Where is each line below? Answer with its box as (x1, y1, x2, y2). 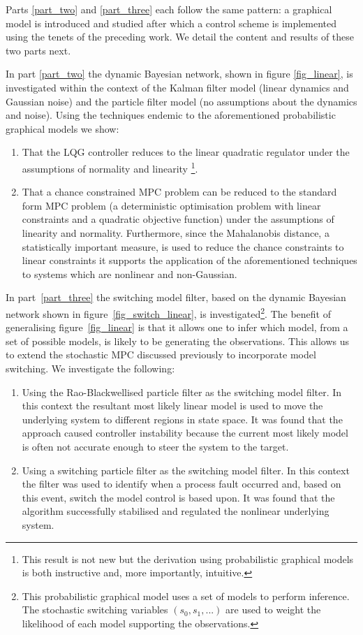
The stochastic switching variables (22, 602, 168, 617)
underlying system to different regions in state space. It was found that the (22, 411, 343, 426)
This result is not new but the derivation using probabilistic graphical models (22, 551, 354, 566)
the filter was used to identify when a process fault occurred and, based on (22, 476, 341, 491)
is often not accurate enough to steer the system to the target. (22, 439, 289, 453)
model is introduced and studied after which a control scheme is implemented (6, 15, 337, 30)
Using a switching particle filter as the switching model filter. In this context (22, 462, 350, 477)
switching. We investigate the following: (6, 360, 175, 375)
